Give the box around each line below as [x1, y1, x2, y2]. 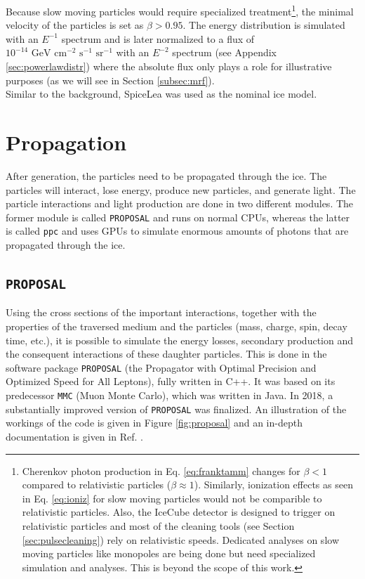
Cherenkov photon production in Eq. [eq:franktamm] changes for [22, 463, 300, 478]
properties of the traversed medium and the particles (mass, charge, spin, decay [6, 319, 347, 333]
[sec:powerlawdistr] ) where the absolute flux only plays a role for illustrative [6, 59, 332, 74]
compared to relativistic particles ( [22, 477, 171, 492]
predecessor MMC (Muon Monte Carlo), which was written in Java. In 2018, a [6, 388, 333, 403]
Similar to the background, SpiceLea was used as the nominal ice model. [6, 86, 317, 101]
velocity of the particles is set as [6, 18, 144, 32]
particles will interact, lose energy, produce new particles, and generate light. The [6, 182, 356, 197]
